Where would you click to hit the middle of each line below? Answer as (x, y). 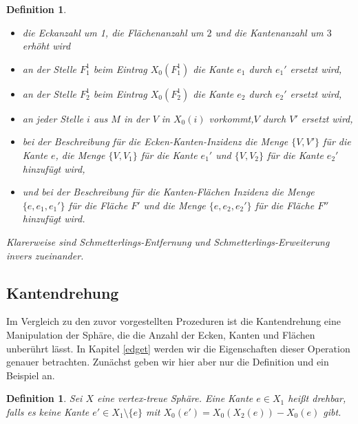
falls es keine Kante (48, 411)
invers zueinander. (45, 255)
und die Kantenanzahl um (269, 32)
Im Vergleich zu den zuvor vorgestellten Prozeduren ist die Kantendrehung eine (173, 321)
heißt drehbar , (317, 398)
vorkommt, (231, 118)
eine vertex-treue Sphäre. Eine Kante (175, 398)
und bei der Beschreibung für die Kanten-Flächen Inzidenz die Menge (168, 192)
